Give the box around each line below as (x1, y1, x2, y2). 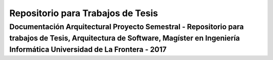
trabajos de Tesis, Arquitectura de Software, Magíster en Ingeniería (9, 33, 240, 43)
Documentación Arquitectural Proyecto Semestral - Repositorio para (9, 22, 244, 31)
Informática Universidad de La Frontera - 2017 (9, 45, 167, 54)
